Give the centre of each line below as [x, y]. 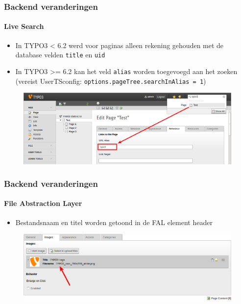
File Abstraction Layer [43, 203]
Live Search [24, 26]
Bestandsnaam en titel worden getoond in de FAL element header [114, 222]
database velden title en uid [60, 55]
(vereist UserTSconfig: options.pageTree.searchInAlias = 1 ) [111, 81]
